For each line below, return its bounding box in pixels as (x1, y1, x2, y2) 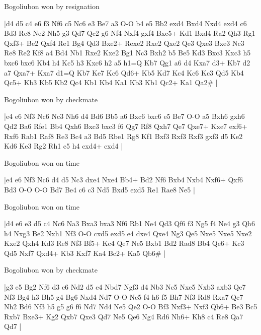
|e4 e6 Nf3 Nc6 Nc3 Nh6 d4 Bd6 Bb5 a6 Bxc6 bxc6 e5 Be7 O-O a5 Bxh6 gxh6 (4, 111, 245, 121)
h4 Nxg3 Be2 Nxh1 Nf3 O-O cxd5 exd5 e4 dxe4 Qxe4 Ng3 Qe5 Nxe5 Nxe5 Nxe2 (4, 228, 252, 238)
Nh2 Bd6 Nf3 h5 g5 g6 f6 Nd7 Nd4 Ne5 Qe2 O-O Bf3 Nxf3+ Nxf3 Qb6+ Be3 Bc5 (4, 301, 257, 312)
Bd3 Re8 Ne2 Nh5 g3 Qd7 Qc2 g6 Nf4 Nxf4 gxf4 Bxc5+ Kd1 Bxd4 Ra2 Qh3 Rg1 (4, 28, 255, 38)
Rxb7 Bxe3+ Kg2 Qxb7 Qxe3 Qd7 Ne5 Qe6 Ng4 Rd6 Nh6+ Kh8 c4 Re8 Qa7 (4, 311, 243, 321)
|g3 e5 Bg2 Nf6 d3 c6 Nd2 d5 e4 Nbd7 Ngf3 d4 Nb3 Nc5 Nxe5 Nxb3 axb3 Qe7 (4, 282, 246, 292)
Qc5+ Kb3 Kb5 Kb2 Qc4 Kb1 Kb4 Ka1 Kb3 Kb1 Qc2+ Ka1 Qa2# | (4, 77, 218, 88)
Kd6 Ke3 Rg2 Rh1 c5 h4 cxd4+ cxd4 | (4, 141, 123, 151)
